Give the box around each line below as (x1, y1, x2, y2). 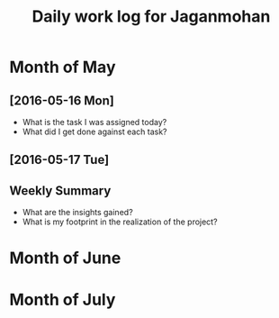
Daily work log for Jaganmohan (31, 6, 271, 27)
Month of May (9, 57, 116, 77)
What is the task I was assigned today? (22, 117, 167, 127)
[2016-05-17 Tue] (9, 152, 110, 168)
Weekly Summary (9, 183, 112, 198)
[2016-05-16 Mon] (9, 93, 114, 108)
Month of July (9, 289, 116, 310)
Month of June (9, 248, 121, 268)
